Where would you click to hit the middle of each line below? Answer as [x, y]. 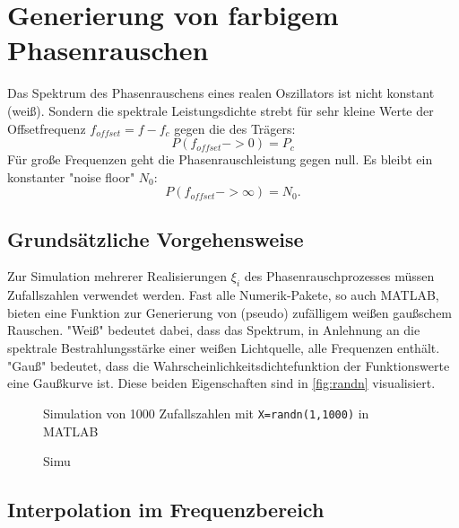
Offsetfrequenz [47, 128]
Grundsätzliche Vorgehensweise [156, 238]
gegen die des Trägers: [235, 128]
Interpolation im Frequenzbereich [166, 510]
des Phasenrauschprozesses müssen [339, 276]
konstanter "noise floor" [71, 176]
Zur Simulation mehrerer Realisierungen [117, 276]
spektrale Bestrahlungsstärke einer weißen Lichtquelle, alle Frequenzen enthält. [224, 348]
